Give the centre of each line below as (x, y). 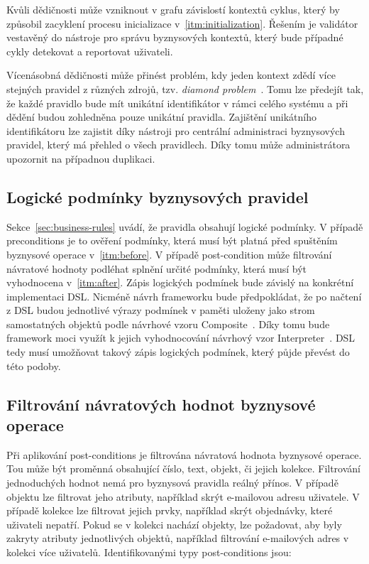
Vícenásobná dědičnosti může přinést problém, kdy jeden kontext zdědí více (171, 75)
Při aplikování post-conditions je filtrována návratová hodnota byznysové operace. (184, 454)
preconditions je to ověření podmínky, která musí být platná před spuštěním (172, 240)
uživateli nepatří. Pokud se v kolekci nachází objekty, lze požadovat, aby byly (174, 524)
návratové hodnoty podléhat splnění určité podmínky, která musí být (157, 268)
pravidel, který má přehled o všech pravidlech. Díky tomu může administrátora (178, 145)
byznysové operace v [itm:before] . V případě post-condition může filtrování (169, 254)
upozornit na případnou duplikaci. (81, 158)
